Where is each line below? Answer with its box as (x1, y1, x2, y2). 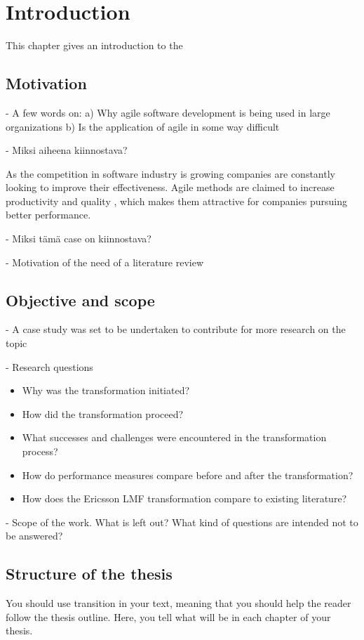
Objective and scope (6, 289, 155, 311)
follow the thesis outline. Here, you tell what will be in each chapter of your (6, 609, 331, 624)
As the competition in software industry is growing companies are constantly (6, 166, 335, 181)
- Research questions (6, 359, 93, 374)
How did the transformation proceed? (22, 406, 184, 421)
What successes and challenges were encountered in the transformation (22, 430, 327, 445)
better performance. (6, 207, 91, 222)
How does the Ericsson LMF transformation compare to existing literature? (22, 491, 347, 506)
